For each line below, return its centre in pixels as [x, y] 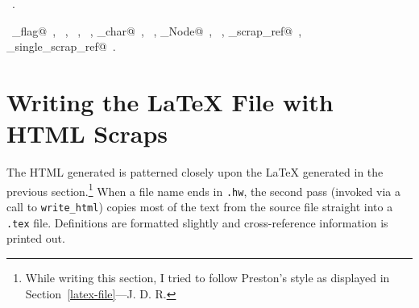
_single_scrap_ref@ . [61, 46]
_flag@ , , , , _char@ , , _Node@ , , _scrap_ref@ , [157, 30]
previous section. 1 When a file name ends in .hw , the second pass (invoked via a [204, 189]
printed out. [36, 238]
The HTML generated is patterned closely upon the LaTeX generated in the [195, 172]
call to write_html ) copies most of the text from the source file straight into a [200, 206]
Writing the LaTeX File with [170, 101]
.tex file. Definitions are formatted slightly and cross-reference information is [197, 222]
